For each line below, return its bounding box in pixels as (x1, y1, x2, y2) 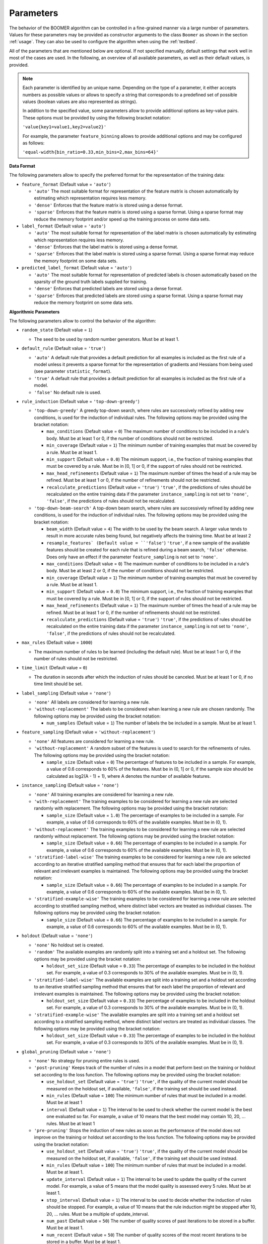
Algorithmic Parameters (9, 309, 60, 314)
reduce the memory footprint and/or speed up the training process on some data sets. (34, 216, 210, 222)
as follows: (22, 140, 45, 146)
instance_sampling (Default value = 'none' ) (21, 782, 119, 788)
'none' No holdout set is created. (34, 942, 104, 948)
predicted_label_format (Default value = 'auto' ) (21, 265, 132, 271)
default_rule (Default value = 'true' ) (21, 345, 106, 351)
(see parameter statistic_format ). (34, 368, 112, 374)
